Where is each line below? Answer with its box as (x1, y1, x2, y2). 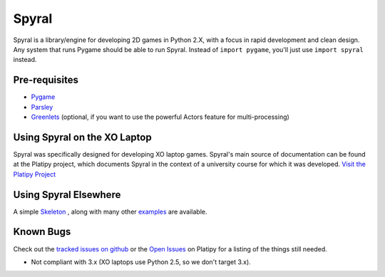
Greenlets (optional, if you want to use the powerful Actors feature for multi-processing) (31, 113, 290, 121)
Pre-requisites (13, 74, 78, 86)
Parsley (31, 103, 53, 111)
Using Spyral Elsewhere (13, 189, 121, 201)
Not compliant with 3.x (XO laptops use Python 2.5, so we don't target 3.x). (31, 257, 251, 266)
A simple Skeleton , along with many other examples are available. (13, 207, 207, 216)
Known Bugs (13, 226, 71, 238)
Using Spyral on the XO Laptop (13, 131, 153, 143)
